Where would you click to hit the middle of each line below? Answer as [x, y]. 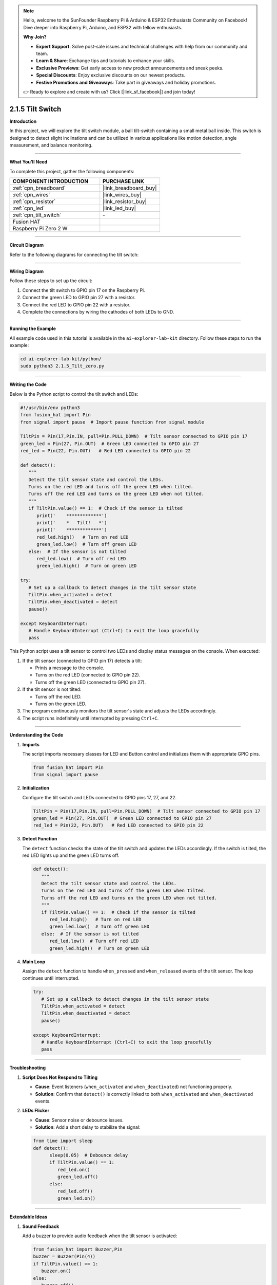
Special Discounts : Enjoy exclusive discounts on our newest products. [111, 75]
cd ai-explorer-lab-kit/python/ [61, 359]
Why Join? [35, 37]
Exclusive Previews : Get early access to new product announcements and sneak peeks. [130, 68]
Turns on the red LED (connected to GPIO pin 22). [88, 675]
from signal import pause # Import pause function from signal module [112, 422]
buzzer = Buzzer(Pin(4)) [64, 1256]
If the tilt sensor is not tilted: [52, 689]
